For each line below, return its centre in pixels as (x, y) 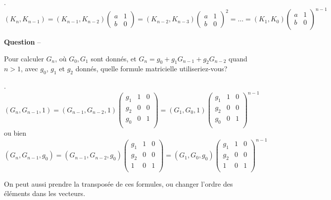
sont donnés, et (114, 58)
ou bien (15, 132)
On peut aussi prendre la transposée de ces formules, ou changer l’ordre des (118, 183)
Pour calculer (24, 58)
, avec (29, 69)
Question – (23, 42)
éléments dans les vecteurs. (45, 193)
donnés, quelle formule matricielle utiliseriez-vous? (151, 69)
